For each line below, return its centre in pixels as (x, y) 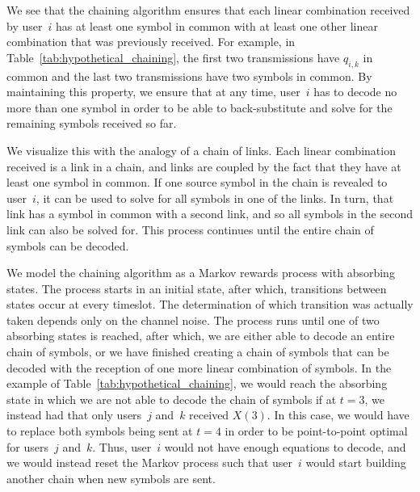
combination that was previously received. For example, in (151, 42)
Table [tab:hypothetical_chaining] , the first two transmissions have (173, 57)
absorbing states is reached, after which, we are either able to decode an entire (201, 336)
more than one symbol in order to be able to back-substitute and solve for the (199, 107)
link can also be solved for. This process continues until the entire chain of (190, 229)
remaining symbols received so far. (92, 123)
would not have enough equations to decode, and (285, 446)
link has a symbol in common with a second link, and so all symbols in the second (210, 214)
